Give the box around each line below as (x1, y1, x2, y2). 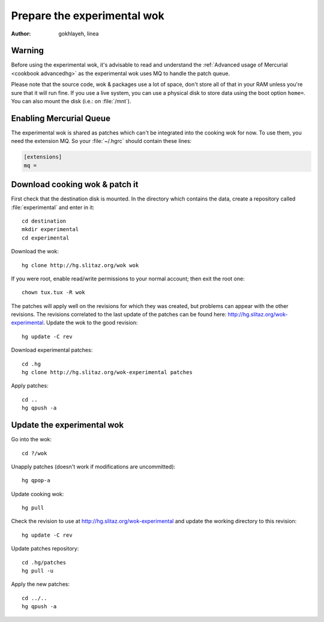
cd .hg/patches (22, 559, 67, 566)
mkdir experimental (22, 226, 79, 233)
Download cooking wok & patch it (11, 180, 139, 190)
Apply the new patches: (11, 581, 70, 588)
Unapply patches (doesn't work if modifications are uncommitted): (11, 463, 176, 470)
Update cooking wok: (11, 490, 64, 498)
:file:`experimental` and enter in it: (11, 204, 95, 211)
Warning (11, 46, 44, 56)
